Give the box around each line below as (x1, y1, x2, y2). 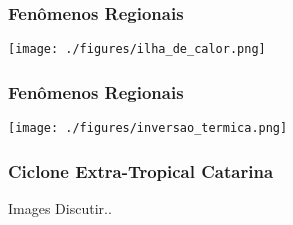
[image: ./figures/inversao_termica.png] (8, 121, 288, 136)
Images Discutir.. (8, 197, 112, 218)
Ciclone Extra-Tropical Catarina (8, 158, 274, 183)
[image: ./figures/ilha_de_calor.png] (8, 42, 266, 57)
